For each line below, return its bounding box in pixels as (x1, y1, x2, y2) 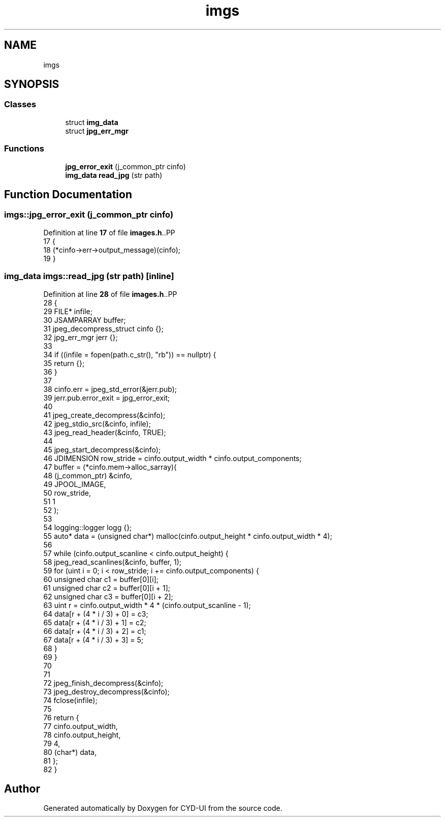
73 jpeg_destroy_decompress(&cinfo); (43, 687, 170, 696)
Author (4, 782, 40, 795)
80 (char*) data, (43, 747, 97, 756)
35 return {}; (43, 358, 85, 368)
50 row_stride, (43, 488, 91, 497)
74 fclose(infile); (43, 695, 98, 705)
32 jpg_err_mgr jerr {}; (43, 332, 118, 342)
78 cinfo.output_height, (43, 730, 121, 739)
